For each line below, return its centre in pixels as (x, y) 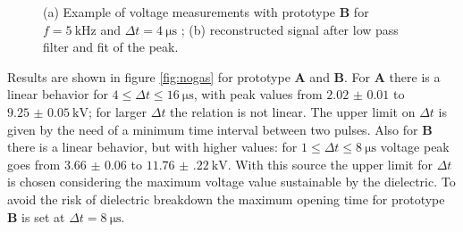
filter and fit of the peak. (111, 47)
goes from (34, 164)
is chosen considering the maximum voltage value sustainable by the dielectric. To (231, 182)
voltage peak (415, 147)
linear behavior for (58, 94)
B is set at (36, 216)
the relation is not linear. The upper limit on (293, 111)
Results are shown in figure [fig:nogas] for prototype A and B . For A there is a (224, 76)
